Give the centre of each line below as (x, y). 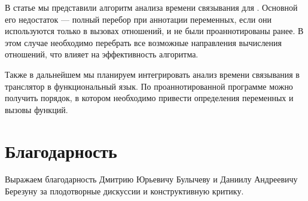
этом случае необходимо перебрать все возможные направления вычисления (144, 42)
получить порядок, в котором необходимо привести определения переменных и (149, 98)
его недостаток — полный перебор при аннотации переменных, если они (138, 19)
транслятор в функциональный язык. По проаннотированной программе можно (149, 86)
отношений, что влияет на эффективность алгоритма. (102, 54)
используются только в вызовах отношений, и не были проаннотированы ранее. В (154, 31)
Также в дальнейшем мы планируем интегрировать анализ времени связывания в (152, 74)
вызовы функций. (36, 109)
